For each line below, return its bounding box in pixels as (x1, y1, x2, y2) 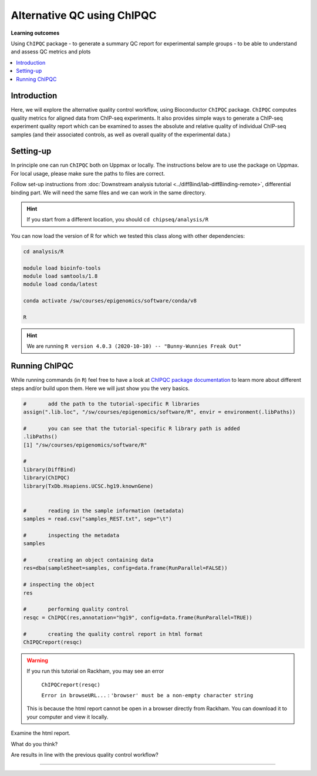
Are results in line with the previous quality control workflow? (11, 751, 158, 758)
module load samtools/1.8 (23, 273, 98, 279)
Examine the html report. (11, 730, 70, 737)
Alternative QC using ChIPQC (11, 9, 157, 22)
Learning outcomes (11, 29, 60, 36)
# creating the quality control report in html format (23, 630, 203, 637)
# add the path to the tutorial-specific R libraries (23, 400, 200, 407)
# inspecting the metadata (23, 532, 120, 539)
